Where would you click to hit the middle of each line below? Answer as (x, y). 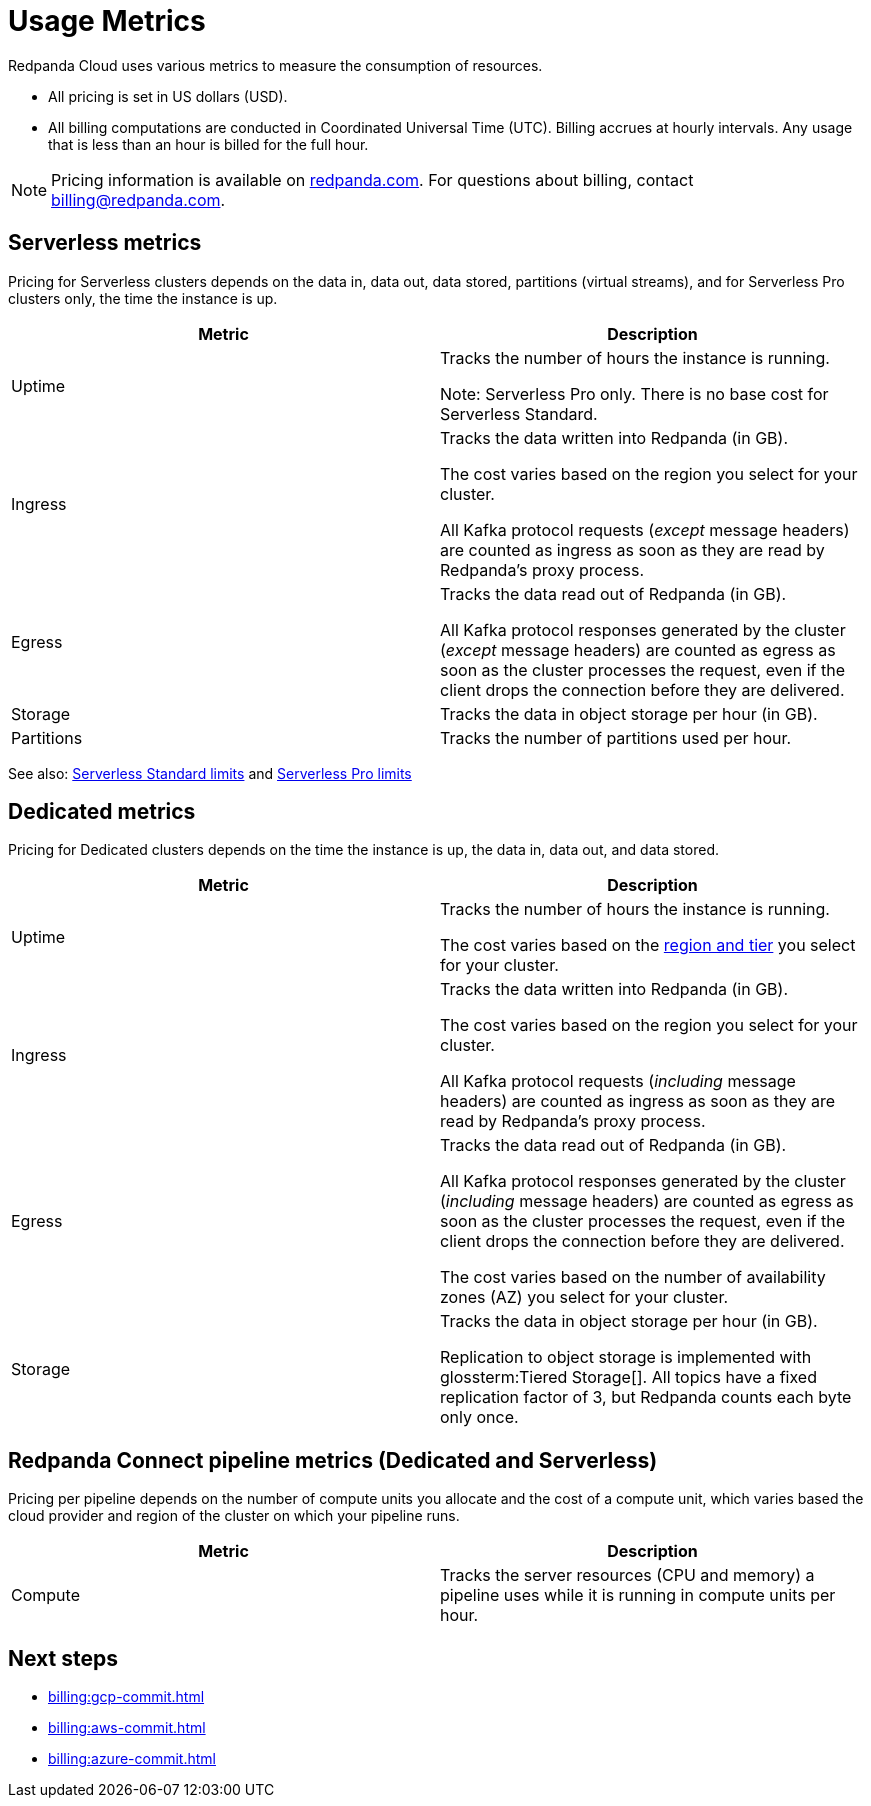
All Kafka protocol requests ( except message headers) (645, 529)
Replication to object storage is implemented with (626, 1357)
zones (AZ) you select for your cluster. (584, 1297)
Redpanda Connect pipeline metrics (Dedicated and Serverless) (333, 1460)
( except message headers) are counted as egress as (638, 649)
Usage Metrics (107, 21)
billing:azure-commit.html (132, 1759)
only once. (479, 1417)
